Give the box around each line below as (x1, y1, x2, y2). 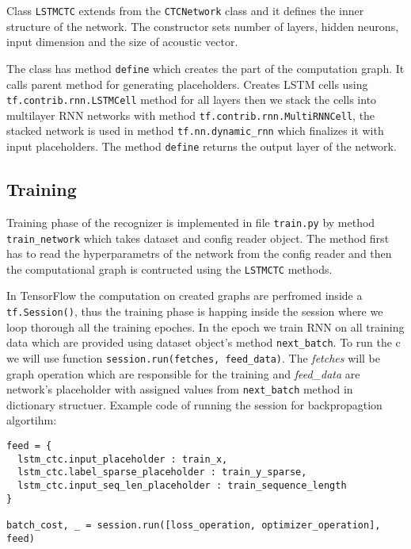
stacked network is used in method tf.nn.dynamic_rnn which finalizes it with (6, 122, 384, 139)
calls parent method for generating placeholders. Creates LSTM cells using (6, 75, 368, 92)
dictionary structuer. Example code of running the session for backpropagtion (6, 396, 382, 413)
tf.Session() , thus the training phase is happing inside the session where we (6, 303, 383, 320)
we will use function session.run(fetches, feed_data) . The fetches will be (6, 349, 380, 366)
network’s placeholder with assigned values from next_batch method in (6, 381, 353, 397)
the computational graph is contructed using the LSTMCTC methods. (6, 260, 333, 277)
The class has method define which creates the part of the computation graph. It (6, 60, 405, 76)
